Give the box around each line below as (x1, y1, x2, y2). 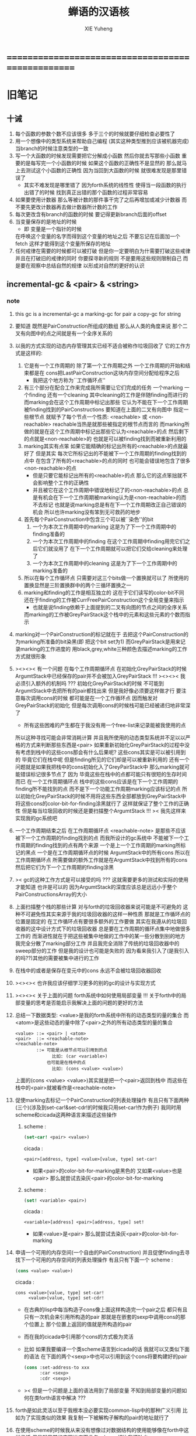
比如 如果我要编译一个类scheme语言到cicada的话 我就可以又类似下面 (23, 1346, 190, 1353)
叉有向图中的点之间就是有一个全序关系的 (15, 329, 113, 337)
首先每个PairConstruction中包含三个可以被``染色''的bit (23, 516, 154, 523)
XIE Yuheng (84, 25, 113, 32)
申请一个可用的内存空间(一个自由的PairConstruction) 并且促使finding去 (15, 1249, 185, 1256)
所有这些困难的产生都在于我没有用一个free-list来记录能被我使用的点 (23, 721, 186, 728)
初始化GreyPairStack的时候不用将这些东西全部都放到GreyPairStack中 (20, 792, 186, 800)
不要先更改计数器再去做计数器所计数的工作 (15, 203, 118, 210)
